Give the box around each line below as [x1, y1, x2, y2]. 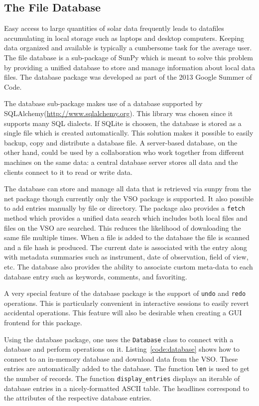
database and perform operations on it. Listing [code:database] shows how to [4, 344, 240, 354]
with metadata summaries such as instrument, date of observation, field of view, [4, 252, 249, 262]
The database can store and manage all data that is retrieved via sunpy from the [4, 183, 251, 194]
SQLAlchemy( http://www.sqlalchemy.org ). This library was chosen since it [4, 108, 233, 118]
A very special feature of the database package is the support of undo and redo [4, 288, 246, 298]
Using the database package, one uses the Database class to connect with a [4, 334, 234, 344]
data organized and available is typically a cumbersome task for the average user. [4, 42, 252, 53]
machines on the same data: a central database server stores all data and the [4, 156, 238, 167]
